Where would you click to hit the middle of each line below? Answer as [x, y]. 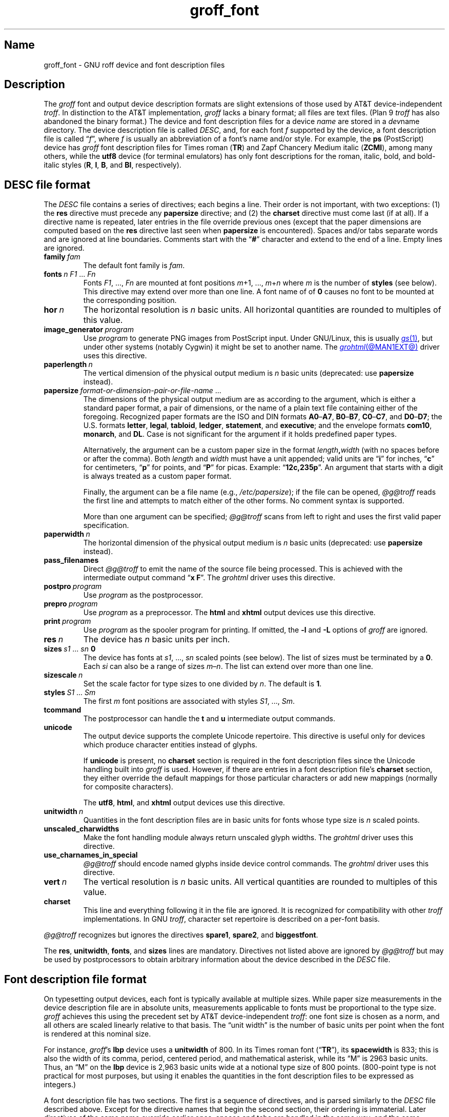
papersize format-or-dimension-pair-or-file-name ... [132, 391]
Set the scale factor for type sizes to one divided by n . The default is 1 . [202, 684]
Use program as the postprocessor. [143, 595]
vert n [55, 882]
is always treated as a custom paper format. [157, 476]
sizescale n [63, 675]
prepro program [71, 604]
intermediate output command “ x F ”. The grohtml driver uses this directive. [209, 578]
